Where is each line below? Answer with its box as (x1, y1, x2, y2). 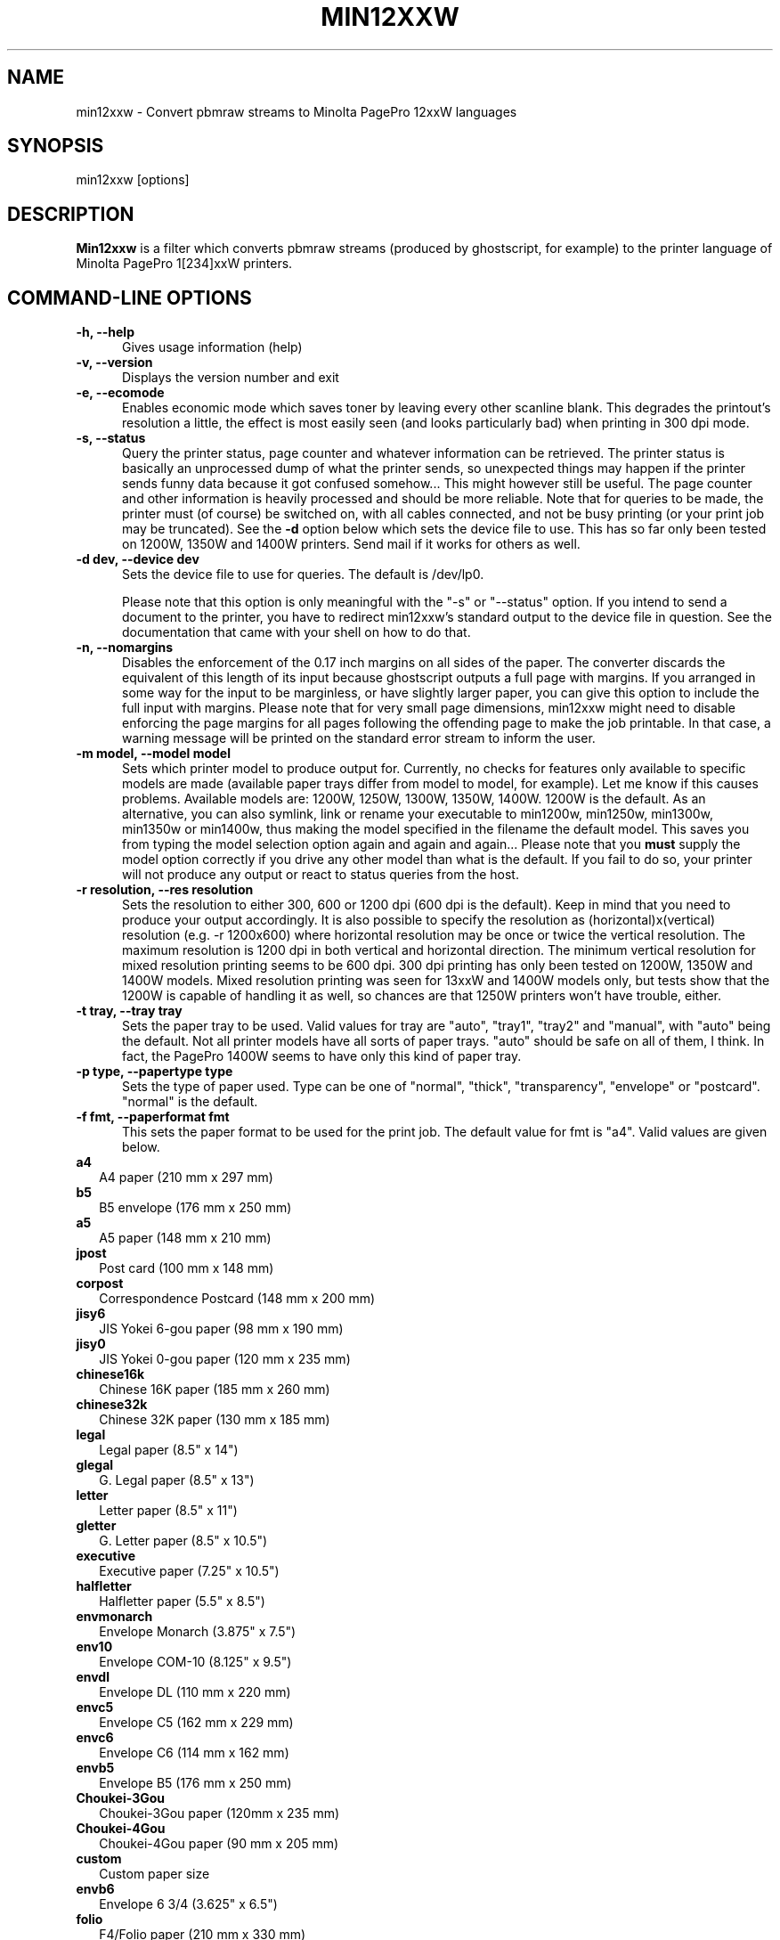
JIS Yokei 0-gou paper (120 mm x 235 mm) (99, 1351, 351, 1367)
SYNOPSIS (7, 134, 104, 158)
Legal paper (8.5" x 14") (99, 1442, 239, 1458)
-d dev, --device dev (76, 551, 199, 567)
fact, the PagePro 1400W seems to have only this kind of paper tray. (122, 1048, 522, 1064)
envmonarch (76, 1609, 153, 1625)
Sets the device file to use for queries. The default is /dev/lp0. (122, 567, 484, 583)
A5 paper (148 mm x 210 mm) (99, 1230, 272, 1246)
